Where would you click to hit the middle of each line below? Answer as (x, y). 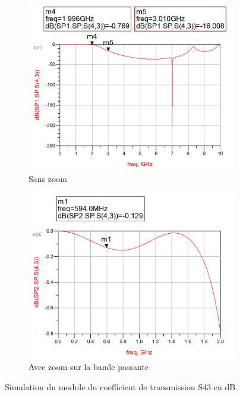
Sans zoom (48, 179)
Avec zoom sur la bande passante (89, 367)
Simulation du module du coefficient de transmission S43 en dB (120, 387)
